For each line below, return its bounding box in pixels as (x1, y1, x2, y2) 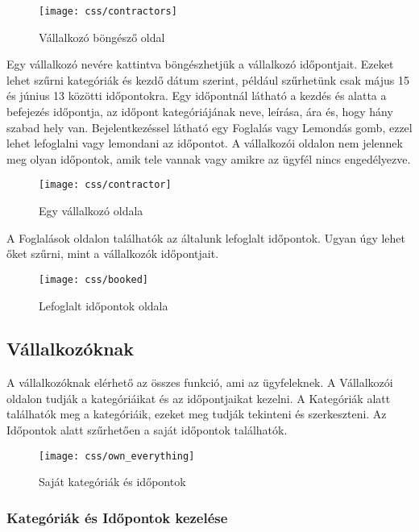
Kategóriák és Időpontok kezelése (6, 507, 228, 527)
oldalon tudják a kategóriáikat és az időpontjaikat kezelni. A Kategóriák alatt (6, 389, 391, 406)
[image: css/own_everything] (39, 450, 195, 462)
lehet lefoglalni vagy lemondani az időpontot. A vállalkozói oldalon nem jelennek (6, 135, 403, 152)
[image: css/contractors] (39, 6, 177, 17)
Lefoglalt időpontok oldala (39, 297, 168, 314)
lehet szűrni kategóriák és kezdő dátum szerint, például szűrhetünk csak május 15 (6, 71, 409, 88)
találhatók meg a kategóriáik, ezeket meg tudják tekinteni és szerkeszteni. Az (6, 405, 387, 422)
